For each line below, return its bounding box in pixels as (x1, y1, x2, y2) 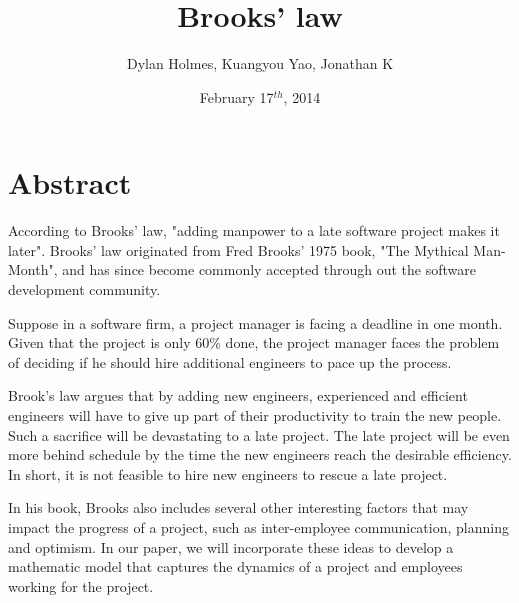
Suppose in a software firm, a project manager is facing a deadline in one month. (8, 312, 503, 333)
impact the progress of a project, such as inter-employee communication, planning (8, 516, 509, 537)
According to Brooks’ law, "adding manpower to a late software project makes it (8, 220, 500, 241)
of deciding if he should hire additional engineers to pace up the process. (8, 351, 452, 372)
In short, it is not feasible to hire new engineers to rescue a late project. (8, 463, 448, 484)
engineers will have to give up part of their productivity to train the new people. (8, 405, 502, 425)
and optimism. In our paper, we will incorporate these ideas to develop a (8, 536, 454, 557)
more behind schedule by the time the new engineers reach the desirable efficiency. (8, 444, 512, 465)
